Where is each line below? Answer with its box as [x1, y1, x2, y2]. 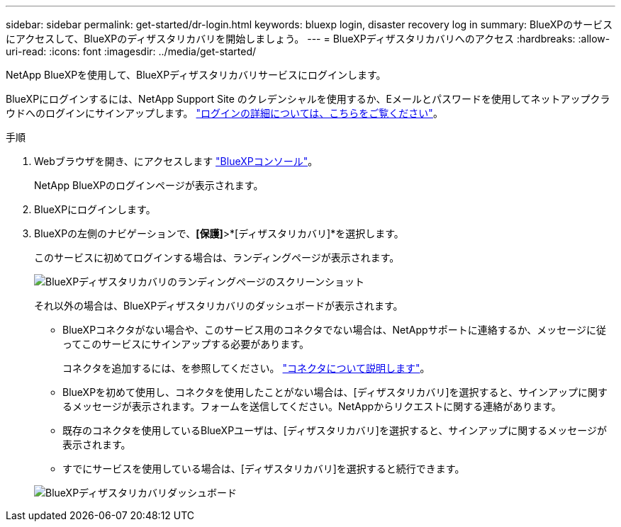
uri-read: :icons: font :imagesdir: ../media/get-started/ [6, 45, 257, 57]
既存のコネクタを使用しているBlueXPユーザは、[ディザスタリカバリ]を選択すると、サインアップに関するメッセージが [62, 424, 608, 436]
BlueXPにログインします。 [34, 203, 156, 215]
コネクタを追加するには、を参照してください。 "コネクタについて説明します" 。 [62, 362, 430, 374]
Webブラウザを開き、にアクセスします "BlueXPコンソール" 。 [34, 155, 318, 167]
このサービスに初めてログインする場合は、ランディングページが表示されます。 [34, 251, 400, 263]
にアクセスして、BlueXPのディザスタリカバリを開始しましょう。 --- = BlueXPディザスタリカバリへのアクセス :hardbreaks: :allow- [6, 33, 610, 45]
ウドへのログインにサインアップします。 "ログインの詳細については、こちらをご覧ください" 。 [6, 107, 443, 119]
